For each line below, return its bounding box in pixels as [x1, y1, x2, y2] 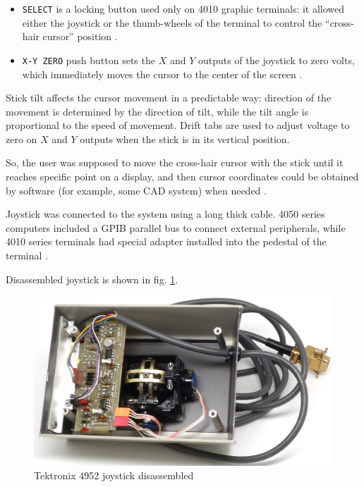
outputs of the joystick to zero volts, [198, 52, 355, 67]
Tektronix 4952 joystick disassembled [34, 468, 194, 483]
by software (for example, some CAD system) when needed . [6, 183, 267, 197]
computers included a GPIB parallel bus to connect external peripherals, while [6, 220, 346, 235]
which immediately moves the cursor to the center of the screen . [22, 66, 303, 81]
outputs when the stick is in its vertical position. [80, 131, 290, 146]
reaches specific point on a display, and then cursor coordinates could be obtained [6, 169, 359, 184]
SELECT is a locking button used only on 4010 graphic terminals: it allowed [22, 1, 345, 16]
